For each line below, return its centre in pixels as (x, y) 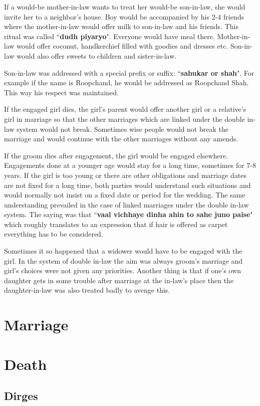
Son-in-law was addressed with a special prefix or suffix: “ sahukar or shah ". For (129, 72)
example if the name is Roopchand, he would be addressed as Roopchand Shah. (126, 82)
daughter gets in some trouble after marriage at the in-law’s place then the (119, 280)
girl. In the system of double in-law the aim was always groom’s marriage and (123, 260)
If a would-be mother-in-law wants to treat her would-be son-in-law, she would (125, 7)
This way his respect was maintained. (61, 92)
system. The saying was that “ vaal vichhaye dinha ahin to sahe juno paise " (128, 214)
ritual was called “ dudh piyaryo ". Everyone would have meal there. (109, 36)
